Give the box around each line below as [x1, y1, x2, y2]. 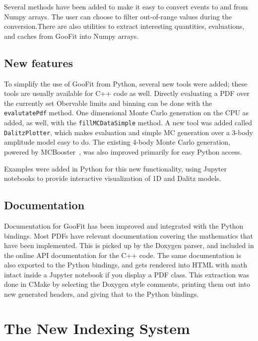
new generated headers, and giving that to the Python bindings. [4, 289, 199, 299]
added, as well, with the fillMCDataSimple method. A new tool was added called [4, 117, 253, 128]
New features [4, 55, 73, 70]
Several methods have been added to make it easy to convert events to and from [4, 1, 248, 11]
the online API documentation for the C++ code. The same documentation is [4, 250, 241, 260]
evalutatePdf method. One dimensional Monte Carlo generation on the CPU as [4, 107, 249, 118]
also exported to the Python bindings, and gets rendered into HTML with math [4, 259, 247, 270]
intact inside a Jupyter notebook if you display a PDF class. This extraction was [4, 269, 250, 279]
